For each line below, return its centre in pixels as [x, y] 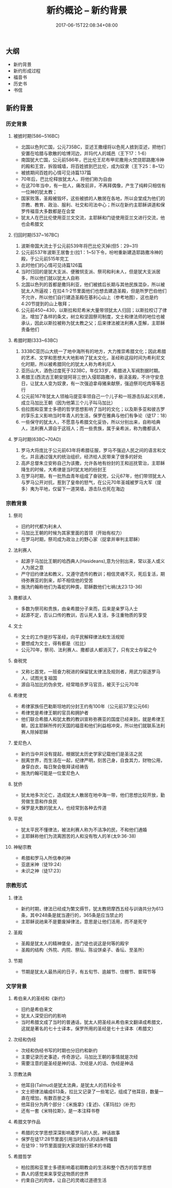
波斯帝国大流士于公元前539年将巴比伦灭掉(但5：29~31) [80, 246]
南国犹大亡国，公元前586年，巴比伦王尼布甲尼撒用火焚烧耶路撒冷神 [93, 160]
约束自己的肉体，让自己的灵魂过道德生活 [64, 1180]
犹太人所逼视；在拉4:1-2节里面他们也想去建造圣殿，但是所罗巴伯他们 [94, 291]
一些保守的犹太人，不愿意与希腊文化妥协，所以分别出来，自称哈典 [91, 422]
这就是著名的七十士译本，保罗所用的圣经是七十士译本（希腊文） [88, 1028]
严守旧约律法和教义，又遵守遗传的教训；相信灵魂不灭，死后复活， [91, 574]
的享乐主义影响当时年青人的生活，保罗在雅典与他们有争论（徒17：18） [95, 416]
